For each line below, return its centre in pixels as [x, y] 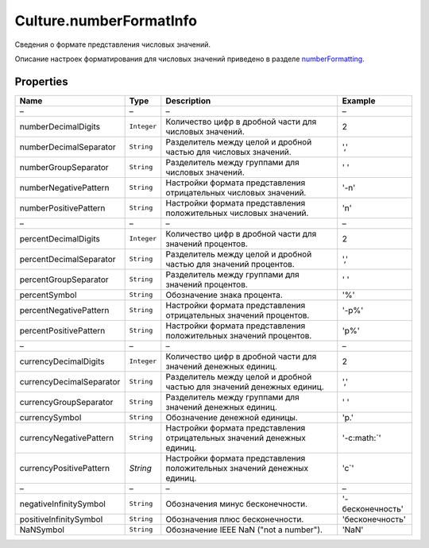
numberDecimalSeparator [68, 147]
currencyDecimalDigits [62, 361]
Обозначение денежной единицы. [232, 417]
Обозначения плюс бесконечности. [235, 519]
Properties [41, 81]
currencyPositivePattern [65, 468]
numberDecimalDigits [60, 126]
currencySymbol [50, 417]
